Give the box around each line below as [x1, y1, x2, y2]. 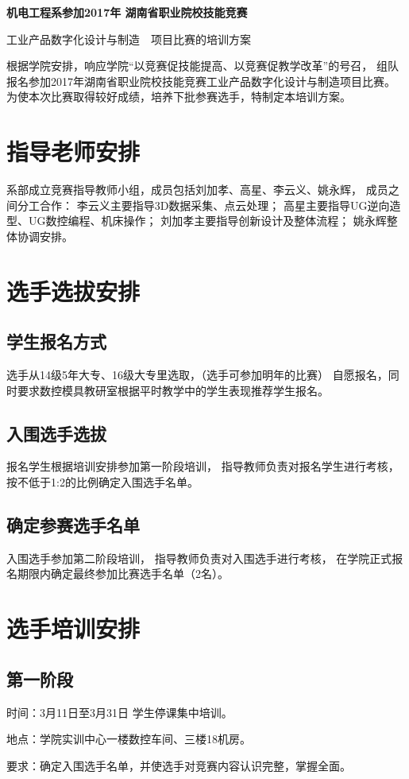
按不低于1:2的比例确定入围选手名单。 [6, 474, 199, 490]
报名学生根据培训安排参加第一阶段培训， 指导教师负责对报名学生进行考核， [6, 458, 399, 475]
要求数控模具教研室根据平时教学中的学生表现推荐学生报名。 [17, 382, 329, 398]
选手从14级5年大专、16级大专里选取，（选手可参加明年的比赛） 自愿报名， [6, 366, 388, 383]
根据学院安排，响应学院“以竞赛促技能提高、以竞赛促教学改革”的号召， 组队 [6, 57, 399, 74]
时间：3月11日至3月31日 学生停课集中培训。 [6, 703, 233, 720]
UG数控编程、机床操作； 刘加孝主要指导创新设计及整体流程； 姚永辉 [28, 212, 387, 229]
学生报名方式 [6, 329, 106, 354]
